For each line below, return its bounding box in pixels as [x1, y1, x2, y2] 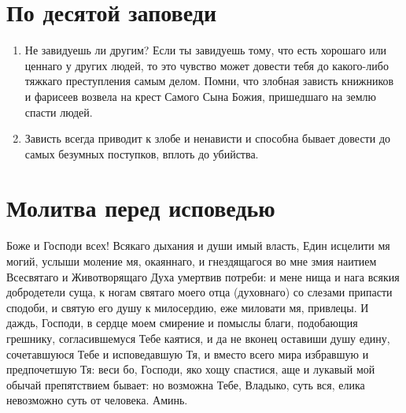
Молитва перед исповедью [6, 192, 275, 224]
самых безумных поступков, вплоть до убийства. [24, 145, 259, 162]
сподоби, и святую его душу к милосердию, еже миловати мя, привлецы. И [6, 299, 369, 315]
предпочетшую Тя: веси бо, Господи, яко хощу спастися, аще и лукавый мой [6, 361, 375, 378]
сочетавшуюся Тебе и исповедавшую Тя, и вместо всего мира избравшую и [6, 345, 369, 362]
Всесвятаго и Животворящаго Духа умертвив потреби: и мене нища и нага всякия [6, 268, 400, 285]
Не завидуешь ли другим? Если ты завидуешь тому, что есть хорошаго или [24, 42, 387, 58]
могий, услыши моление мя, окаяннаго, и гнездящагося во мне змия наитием [6, 253, 377, 269]
